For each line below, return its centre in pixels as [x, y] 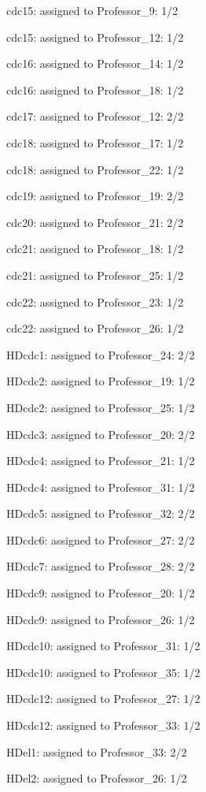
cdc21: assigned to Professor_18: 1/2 [95, 249]
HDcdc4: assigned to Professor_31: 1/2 [101, 487]
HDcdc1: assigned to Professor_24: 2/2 [101, 354]
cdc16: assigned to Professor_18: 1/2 [95, 89]
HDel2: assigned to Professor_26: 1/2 [97, 778]
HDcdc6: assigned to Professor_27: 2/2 [101, 539]
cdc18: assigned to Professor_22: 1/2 [95, 169]
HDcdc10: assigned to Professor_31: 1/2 [103, 646]
